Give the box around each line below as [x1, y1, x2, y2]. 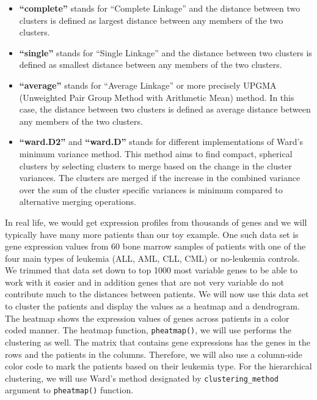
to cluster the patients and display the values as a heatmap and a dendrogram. [5, 300, 300, 313]
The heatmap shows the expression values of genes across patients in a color [5, 311, 290, 324]
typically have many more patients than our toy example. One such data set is [5, 228, 299, 240]
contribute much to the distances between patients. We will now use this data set [5, 287, 309, 300]
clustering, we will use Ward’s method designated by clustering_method [5, 371, 279, 384]
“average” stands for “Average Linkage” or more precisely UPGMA [19, 78, 277, 91]
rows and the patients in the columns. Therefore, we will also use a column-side [5, 347, 302, 360]
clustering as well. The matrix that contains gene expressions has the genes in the [5, 335, 311, 348]
